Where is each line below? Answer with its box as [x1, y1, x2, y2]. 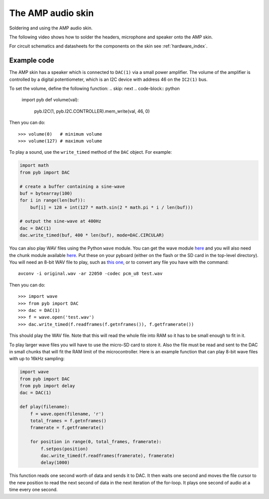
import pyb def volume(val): [21, 97, 79, 103]
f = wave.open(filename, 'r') [30, 411, 104, 417]
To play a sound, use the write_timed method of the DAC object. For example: [9, 149, 172, 155]
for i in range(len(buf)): [19, 198, 86, 203]
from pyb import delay [19, 383, 75, 389]
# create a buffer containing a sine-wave [19, 184, 125, 189]
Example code [9, 56, 54, 65]
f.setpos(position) [40, 446, 88, 452]
